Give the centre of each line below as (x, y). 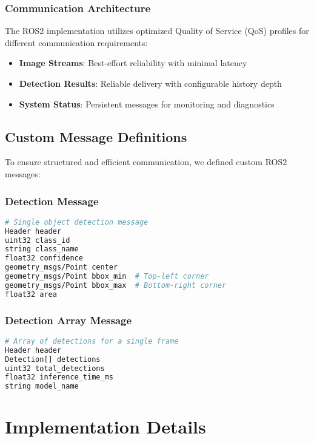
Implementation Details (105, 427)
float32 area (31, 294)
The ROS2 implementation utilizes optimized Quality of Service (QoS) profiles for (157, 31)
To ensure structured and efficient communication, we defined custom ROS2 (146, 162)
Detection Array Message (68, 320)
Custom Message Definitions (96, 136)
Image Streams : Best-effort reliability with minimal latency (133, 63)
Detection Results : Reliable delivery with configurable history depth (150, 83)
